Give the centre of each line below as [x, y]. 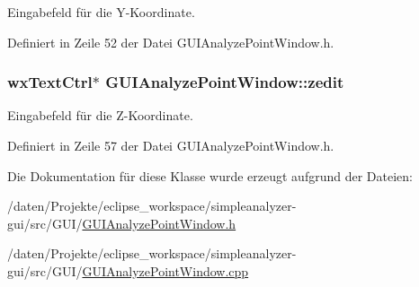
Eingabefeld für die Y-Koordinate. [101, 12]
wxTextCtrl [50, 82]
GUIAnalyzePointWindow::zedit [225, 82]
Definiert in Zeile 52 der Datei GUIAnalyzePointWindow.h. [171, 42]
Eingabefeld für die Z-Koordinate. [100, 115]
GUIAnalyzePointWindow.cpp [165, 270]
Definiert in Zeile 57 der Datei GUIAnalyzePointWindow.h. [171, 145]
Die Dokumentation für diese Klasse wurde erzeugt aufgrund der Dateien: [210, 175]
